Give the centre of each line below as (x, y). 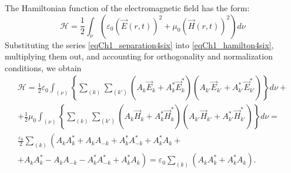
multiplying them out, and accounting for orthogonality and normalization (139, 56)
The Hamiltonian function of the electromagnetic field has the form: (127, 8)
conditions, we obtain (43, 67)
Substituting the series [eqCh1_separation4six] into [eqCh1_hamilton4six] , (139, 44)
